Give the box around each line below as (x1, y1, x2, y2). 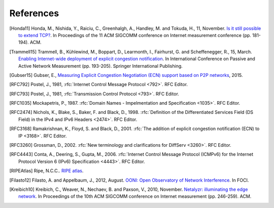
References (9, 8, 59, 19)
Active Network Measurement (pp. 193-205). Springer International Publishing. (18, 63, 183, 69)
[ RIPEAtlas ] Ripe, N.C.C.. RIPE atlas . (9, 168, 84, 174)
